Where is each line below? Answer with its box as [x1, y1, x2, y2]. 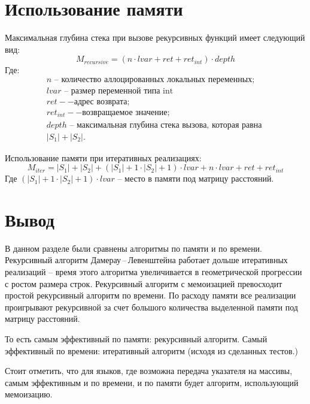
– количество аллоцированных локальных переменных [54, 75, 253, 84]
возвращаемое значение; [82, 108, 170, 117]
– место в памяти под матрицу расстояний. [117, 172, 274, 185]
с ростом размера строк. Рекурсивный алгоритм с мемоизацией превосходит [5, 277, 282, 290]
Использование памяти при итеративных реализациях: [5, 151, 202, 164]
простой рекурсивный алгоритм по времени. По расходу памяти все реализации [5, 289, 296, 302]
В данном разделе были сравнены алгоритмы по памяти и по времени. [5, 242, 263, 254]
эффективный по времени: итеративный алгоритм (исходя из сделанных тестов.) [5, 344, 298, 357]
